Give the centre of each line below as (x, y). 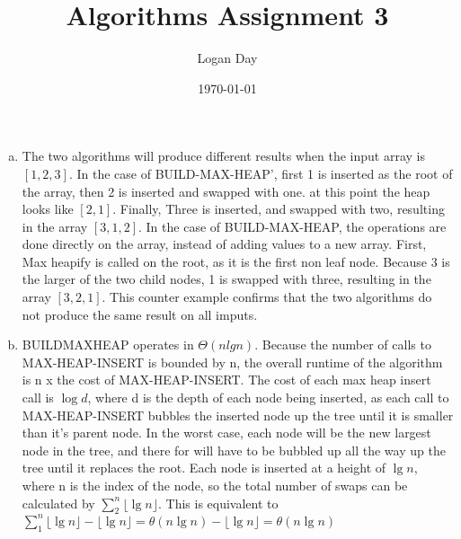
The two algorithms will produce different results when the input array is (223, 156)
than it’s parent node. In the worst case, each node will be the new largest (226, 433)
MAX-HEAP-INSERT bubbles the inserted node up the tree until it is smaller (238, 415)
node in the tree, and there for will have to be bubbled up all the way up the (234, 450)
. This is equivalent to (218, 503)
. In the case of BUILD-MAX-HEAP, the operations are (293, 226)
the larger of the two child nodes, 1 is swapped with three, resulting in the (226, 279)
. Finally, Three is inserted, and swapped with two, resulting (279, 209)
